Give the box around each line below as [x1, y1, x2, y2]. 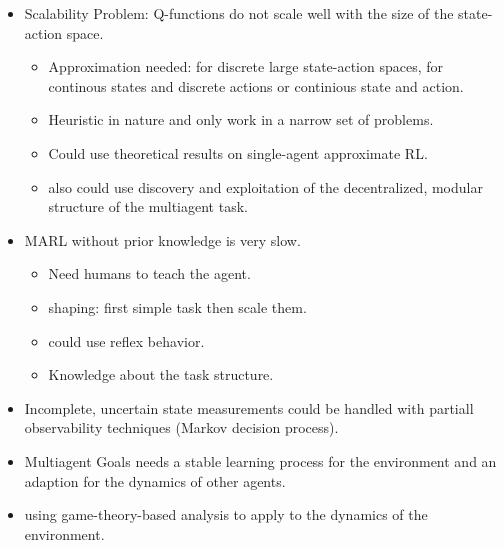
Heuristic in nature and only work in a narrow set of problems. [48, 109, 434, 130]
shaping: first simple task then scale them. [48, 296, 307, 317]
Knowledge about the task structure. [48, 364, 274, 385]
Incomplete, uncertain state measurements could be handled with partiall [24, 397, 474, 418]
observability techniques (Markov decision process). [24, 417, 339, 438]
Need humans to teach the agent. [48, 263, 251, 284]
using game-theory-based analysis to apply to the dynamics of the [24, 504, 428, 525]
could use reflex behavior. [48, 330, 205, 351]
